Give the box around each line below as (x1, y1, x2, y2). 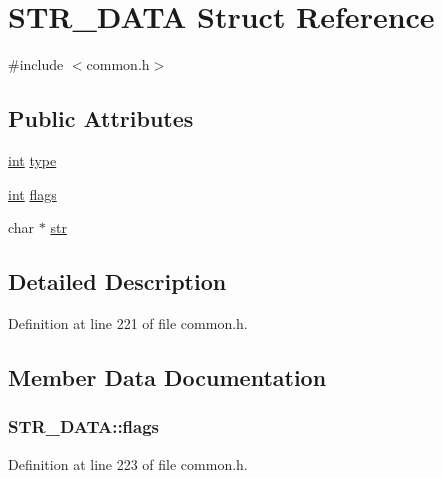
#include (8, 54, 64, 75)
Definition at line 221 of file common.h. (8, 312, 248, 333)
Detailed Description (8, 266, 227, 297)
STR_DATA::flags (8, 414, 160, 439)
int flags (8, 183, 57, 204)
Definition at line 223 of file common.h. (8, 453, 248, 474)
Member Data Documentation (8, 361, 327, 392)
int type (8, 149, 57, 170)
